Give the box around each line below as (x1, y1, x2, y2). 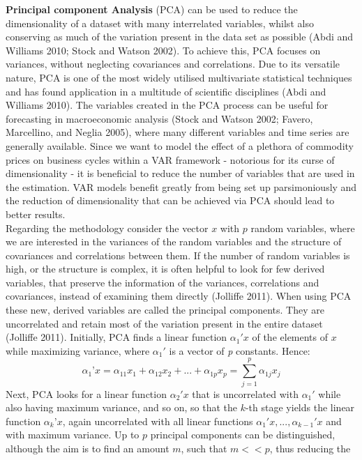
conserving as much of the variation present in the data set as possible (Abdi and (6, 29, 354, 44)
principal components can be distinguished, (150, 427, 335, 442)
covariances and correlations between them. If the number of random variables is (6, 247, 350, 262)
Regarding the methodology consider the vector (6, 220, 209, 235)
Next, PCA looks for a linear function (6, 386, 167, 401)
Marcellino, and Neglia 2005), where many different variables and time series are (6, 125, 349, 139)
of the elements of (252, 330, 329, 344)
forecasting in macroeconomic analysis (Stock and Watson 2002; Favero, (6, 111, 313, 125)
